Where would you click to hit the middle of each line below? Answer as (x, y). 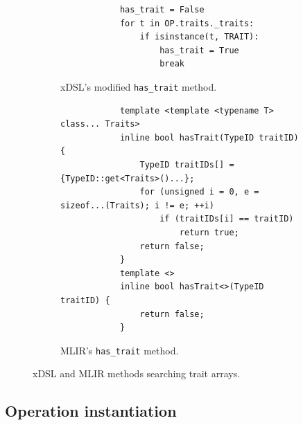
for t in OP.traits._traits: (187, 23)
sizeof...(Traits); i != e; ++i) (137, 205)
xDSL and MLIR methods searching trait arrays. (137, 373)
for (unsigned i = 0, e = (199, 192)
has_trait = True (199, 50)
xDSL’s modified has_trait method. (139, 86)
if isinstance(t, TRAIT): (199, 37)
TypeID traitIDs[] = (187, 165)
